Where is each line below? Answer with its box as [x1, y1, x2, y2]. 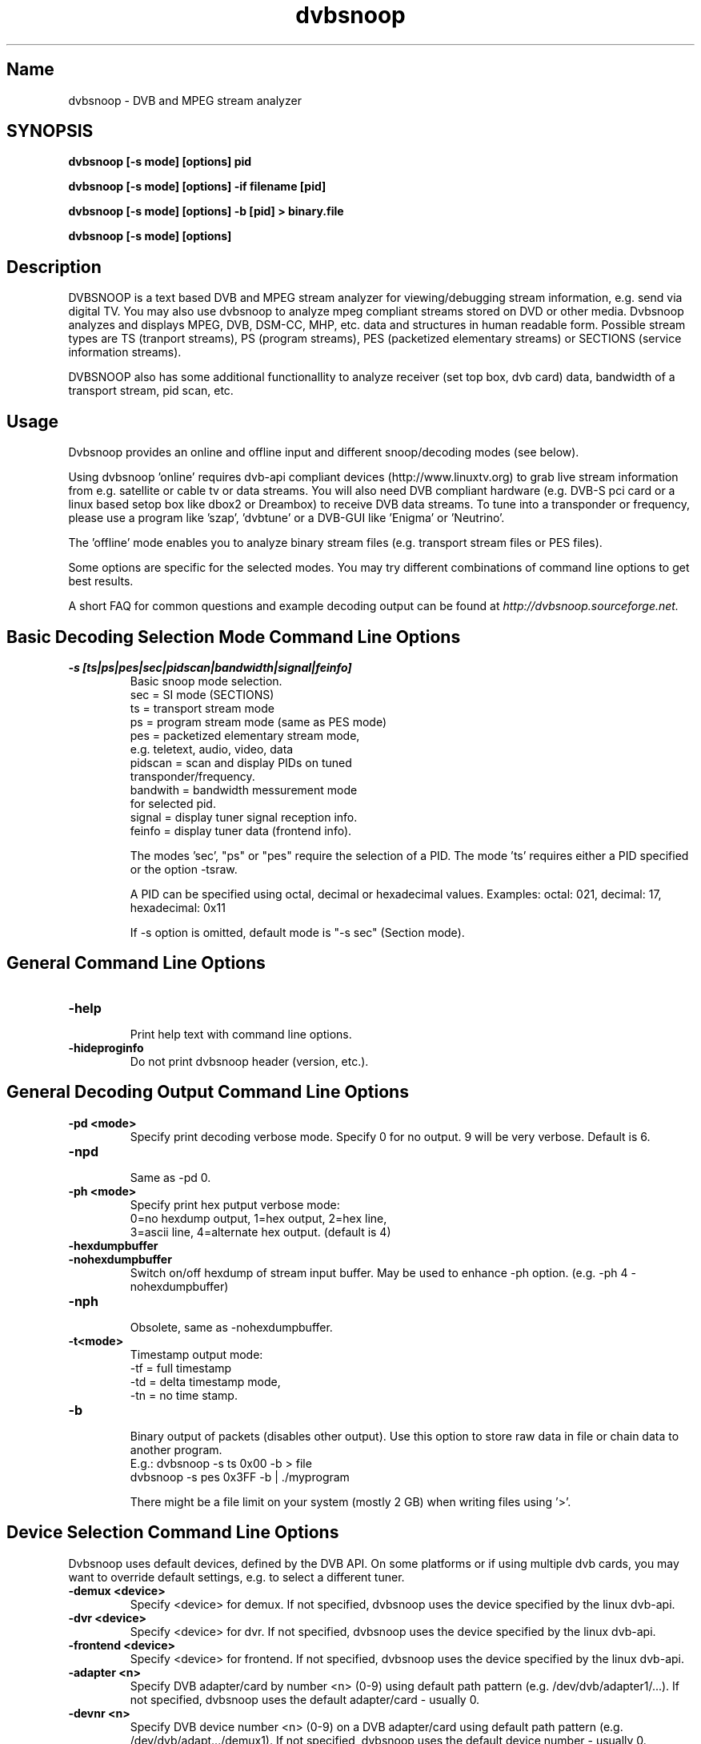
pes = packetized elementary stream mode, [130, 728, 360, 742]
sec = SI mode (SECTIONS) [130, 687, 274, 701]
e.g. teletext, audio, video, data [130, 741, 294, 756]
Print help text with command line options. [130, 1027, 352, 1041]
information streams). [68, 345, 182, 360]
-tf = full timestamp [130, 1360, 232, 1375]
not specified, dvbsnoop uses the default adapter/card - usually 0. [130, 1692, 480, 1706]
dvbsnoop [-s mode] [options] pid [68, 155, 252, 169]
